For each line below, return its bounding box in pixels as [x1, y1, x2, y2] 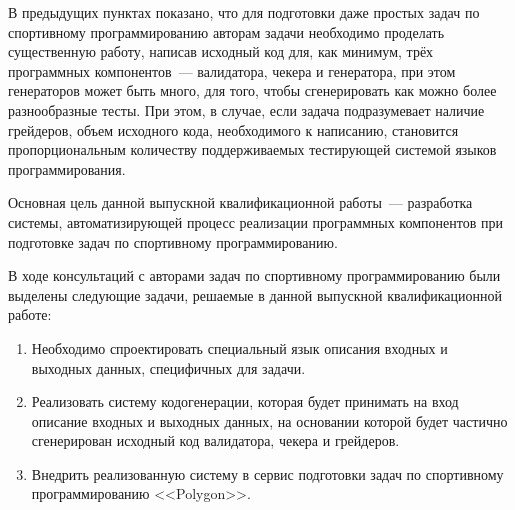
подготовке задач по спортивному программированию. [8, 231, 338, 252]
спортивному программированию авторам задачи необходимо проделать [8, 21, 445, 42]
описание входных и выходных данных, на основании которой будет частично [31, 410, 508, 431]
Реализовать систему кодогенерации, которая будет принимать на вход [31, 391, 459, 412]
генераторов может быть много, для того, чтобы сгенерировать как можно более [8, 80, 497, 101]
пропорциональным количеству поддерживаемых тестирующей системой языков [8, 139, 497, 160]
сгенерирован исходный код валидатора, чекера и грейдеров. [31, 430, 400, 451]
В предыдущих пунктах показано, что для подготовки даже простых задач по [8, 2, 480, 22]
